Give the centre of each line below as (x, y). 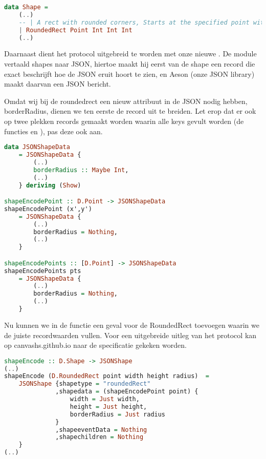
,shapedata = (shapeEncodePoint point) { (127, 392)
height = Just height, (108, 406)
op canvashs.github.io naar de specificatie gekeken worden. (95, 345)
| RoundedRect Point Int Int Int (75, 30)
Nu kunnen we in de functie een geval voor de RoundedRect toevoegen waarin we (132, 325)
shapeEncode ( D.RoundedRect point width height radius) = (107, 376)
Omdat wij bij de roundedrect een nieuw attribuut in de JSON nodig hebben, (126, 101)
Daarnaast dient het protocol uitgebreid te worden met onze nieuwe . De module (130, 54)
